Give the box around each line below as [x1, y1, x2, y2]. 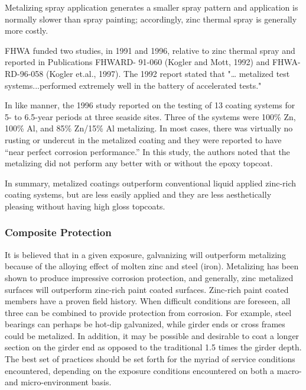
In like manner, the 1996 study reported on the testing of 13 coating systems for [5, 99, 295, 111]
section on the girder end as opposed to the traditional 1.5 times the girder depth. [5, 341, 302, 353]
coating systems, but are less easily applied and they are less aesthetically [5, 188, 272, 201]
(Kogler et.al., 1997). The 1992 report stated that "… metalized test [45, 67, 290, 79]
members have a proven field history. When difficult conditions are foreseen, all [5, 295, 291, 307]
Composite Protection [5, 225, 112, 240]
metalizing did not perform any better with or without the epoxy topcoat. [5, 157, 273, 169]
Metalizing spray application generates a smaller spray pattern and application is [5, 1, 298, 13]
